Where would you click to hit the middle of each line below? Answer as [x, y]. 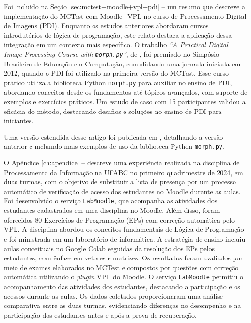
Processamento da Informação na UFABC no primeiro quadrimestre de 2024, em [124, 172]
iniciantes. [19, 121]
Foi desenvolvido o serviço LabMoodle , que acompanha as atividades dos [111, 201]
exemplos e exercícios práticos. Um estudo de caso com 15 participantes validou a [125, 102]
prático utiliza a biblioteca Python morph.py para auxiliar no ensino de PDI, [118, 82]
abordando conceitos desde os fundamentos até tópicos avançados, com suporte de [126, 92]
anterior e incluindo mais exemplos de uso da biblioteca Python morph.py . [114, 146]
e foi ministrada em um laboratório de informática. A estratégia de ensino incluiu [125, 238]
